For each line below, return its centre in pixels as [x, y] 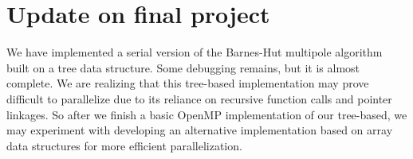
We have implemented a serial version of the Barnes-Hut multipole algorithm [195, 52]
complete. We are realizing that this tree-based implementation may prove [188, 83]
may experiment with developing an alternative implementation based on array [200, 130]
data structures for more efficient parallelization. [124, 145]
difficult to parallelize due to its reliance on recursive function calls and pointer [199, 98]
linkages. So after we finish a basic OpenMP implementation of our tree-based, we [207, 114]
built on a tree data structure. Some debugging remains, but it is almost [183, 67]
